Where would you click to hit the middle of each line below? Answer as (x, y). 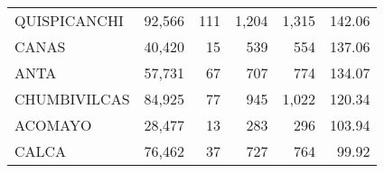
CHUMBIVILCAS (72, 99)
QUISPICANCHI (69, 20)
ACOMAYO (53, 125)
